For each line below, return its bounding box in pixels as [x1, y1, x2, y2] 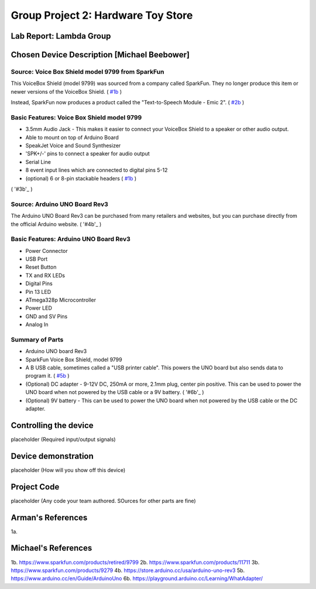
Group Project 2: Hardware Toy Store [11, 9, 193, 22]
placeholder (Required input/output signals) [11, 436, 116, 443]
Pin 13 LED [25, 288, 51, 295]
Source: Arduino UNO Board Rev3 [11, 200, 108, 208]
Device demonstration [11, 451, 94, 461]
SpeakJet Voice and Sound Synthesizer [25, 142, 121, 149]
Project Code [11, 482, 60, 492]
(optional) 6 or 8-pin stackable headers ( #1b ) [25, 174, 137, 182]
